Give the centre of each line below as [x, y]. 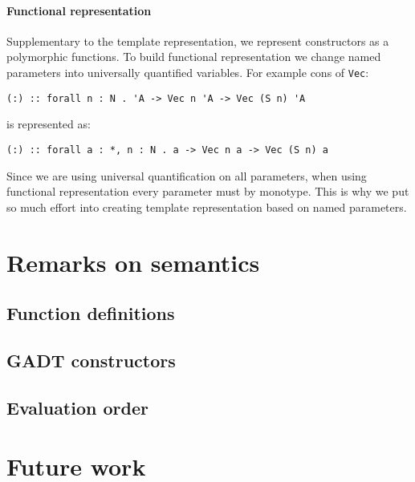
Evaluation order [77, 407]
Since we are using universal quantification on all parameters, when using [187, 175]
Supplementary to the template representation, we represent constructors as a [198, 41]
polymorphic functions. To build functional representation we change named [194, 57]
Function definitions [91, 313]
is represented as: [49, 124]
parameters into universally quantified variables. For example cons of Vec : [188, 72]
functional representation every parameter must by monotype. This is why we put [208, 191]
